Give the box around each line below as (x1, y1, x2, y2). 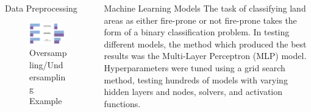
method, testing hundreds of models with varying (104, 73, 288, 86)
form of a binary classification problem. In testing (104, 26, 290, 38)
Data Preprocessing (5, 2, 77, 14)
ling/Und (29, 58, 63, 71)
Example (29, 94, 62, 107)
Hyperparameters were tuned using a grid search (104, 61, 285, 74)
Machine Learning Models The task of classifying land (104, 2, 306, 14)
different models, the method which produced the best (104, 37, 307, 50)
